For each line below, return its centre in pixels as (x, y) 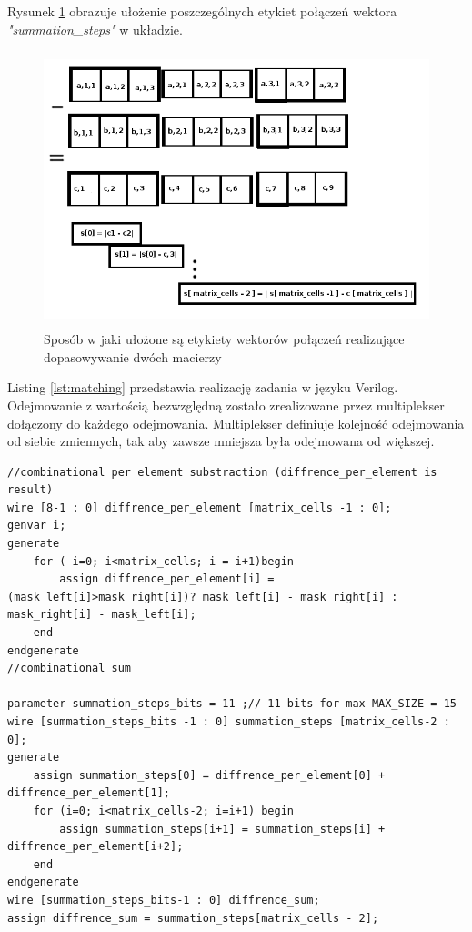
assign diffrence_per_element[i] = (167, 579)
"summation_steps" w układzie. (95, 29)
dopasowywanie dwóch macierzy (133, 356)
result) (30, 490)
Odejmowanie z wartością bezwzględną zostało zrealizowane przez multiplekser (226, 405)
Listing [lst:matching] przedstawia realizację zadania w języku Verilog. (203, 387)
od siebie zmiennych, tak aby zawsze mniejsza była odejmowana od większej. (221, 441)
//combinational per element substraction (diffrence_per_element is (222, 472)
